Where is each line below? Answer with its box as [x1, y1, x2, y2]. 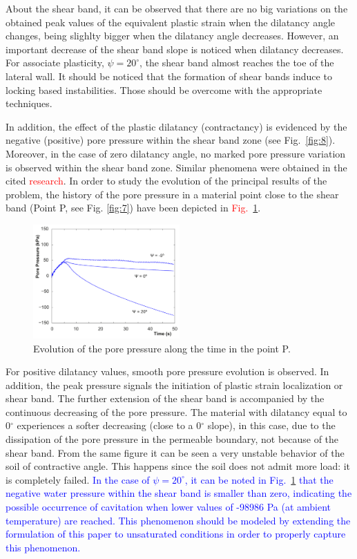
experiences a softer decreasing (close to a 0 [17, 418, 202, 433]
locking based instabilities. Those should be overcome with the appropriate [6, 82, 322, 97]
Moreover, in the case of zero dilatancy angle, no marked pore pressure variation [6, 146, 346, 160]
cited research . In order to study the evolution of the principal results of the [6, 173, 327, 188]
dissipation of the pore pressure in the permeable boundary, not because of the [6, 432, 339, 446]
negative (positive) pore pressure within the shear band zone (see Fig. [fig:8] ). [6, 133, 336, 147]
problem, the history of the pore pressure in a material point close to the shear [6, 187, 339, 201]
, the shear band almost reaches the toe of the [139, 55, 334, 70]
